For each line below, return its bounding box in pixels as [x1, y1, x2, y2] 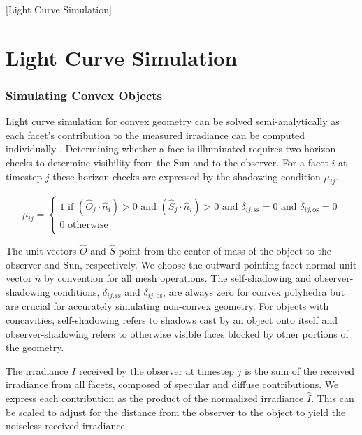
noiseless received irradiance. [6, 418, 128, 433]
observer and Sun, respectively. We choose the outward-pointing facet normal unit [6, 257, 357, 271]
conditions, [53, 284, 100, 299]
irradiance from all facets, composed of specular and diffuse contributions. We [6, 377, 339, 392]
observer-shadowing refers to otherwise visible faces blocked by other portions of [6, 326, 349, 341]
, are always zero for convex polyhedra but [163, 284, 345, 299]
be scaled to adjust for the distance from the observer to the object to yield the [6, 404, 346, 419]
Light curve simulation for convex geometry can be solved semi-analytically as [6, 114, 340, 129]
